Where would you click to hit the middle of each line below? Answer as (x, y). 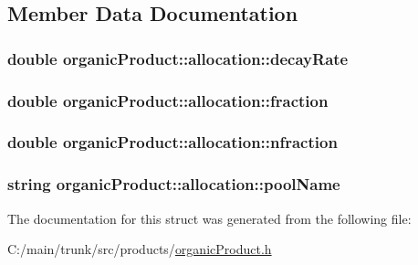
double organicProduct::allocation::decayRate (178, 58)
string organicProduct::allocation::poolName (174, 184)
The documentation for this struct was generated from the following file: (209, 218)
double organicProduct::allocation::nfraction (172, 142)
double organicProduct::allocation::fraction (168, 100)
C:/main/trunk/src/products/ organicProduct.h (140, 249)
